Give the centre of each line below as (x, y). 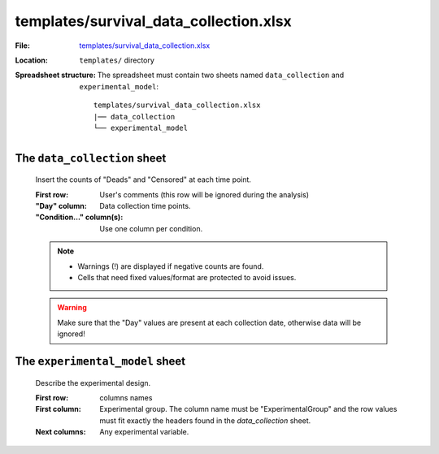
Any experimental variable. (144, 432)
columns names (126, 398)
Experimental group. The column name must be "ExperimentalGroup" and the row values (248, 409)
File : (22, 45)
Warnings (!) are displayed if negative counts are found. (171, 266)
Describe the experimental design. (93, 383)
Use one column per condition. (151, 228)
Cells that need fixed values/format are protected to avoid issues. (187, 278)
